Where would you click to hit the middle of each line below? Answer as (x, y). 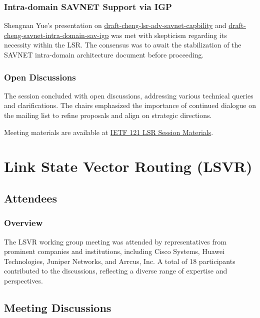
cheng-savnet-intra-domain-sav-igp (56, 35)
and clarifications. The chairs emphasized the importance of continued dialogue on (130, 105)
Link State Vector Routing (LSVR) (128, 166)
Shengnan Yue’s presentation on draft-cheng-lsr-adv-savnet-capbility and (115, 25)
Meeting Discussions (58, 307)
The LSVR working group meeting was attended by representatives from (115, 241)
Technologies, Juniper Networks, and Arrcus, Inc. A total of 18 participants (120, 261)
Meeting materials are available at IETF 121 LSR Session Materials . (109, 132)
